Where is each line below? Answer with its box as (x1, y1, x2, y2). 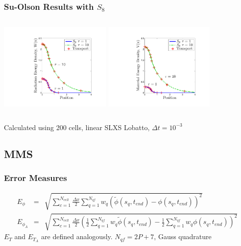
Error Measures (4, 171, 67, 183)
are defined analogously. (41, 231, 113, 242)
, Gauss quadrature (154, 231, 212, 242)
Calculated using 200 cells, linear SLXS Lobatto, (4, 122, 150, 132)
